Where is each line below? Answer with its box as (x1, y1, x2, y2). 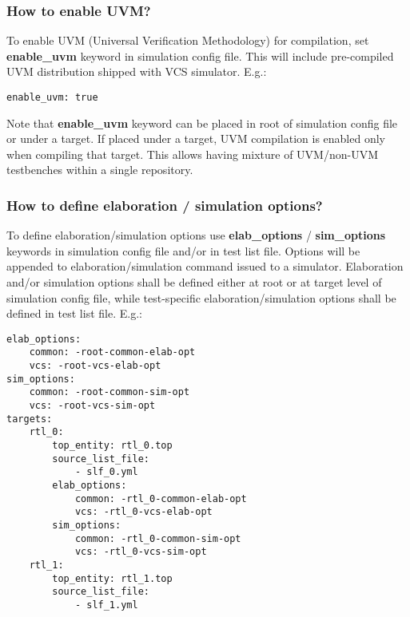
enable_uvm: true (6, 92, 98, 103)
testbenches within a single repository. (6, 161, 193, 178)
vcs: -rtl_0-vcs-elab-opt (74, 506, 213, 518)
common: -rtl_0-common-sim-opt (74, 532, 241, 544)
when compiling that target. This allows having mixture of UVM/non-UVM (6, 145, 378, 162)
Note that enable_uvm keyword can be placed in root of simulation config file (6, 114, 398, 131)
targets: (6, 413, 53, 425)
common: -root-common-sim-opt (29, 386, 190, 398)
